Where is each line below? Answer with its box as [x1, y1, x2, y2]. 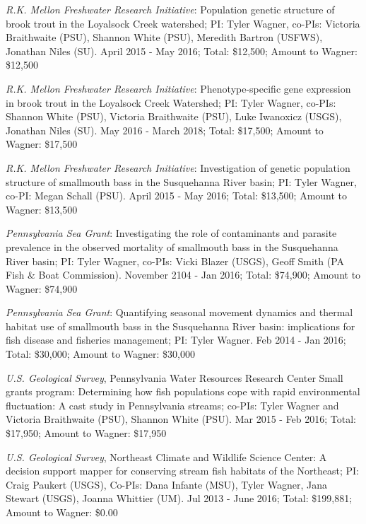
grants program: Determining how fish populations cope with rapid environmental [6, 384, 360, 399]
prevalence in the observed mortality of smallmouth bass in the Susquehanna [6, 239, 338, 254]
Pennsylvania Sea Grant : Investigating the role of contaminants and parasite [6, 226, 337, 240]
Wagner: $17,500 [6, 136, 78, 151]
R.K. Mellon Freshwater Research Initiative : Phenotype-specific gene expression [6, 81, 351, 95]
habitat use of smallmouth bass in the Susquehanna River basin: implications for [6, 318, 355, 333]
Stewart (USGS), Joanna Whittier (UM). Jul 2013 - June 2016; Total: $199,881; [6, 491, 353, 506]
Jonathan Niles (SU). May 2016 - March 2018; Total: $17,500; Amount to [6, 122, 324, 137]
